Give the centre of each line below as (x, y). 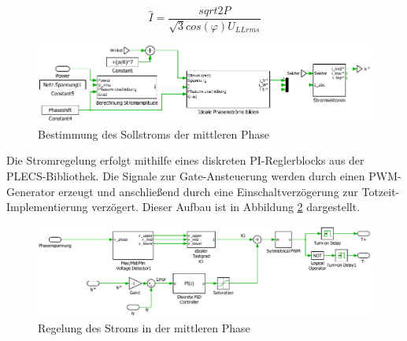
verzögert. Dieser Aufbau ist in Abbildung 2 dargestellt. (226, 207)
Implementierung (47, 207)
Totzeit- (381, 191)
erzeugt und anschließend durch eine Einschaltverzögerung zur (208, 191)
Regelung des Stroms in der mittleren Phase (144, 327)
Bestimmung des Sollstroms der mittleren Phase (154, 133)
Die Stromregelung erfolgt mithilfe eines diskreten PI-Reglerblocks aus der (185, 160)
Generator (31, 191)
